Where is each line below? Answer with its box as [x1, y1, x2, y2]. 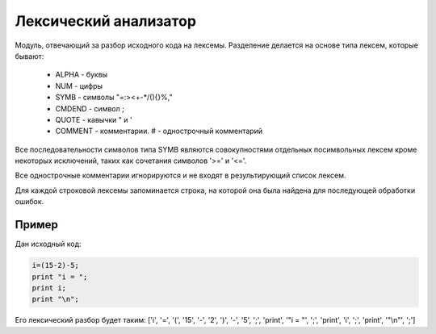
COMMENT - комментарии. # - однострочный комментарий [55, 126, 262, 136]
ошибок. [15, 197, 44, 207]
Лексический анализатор [15, 12, 197, 30]
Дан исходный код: [15, 239, 82, 249]
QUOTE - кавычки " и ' [55, 115, 132, 124]
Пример [15, 218, 58, 232]
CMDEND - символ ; [55, 103, 124, 113]
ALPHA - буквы [55, 69, 108, 80]
